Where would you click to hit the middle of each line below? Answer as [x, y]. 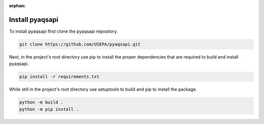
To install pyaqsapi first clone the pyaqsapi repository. [64, 31]
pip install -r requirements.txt [59, 77]
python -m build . [41, 102]
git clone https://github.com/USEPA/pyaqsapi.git [80, 44]
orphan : [17, 6]
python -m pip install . [49, 109]
